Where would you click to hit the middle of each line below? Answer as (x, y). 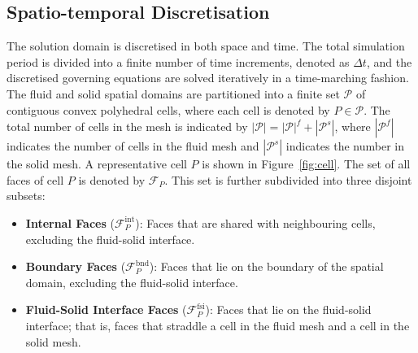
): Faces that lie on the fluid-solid (288, 309)
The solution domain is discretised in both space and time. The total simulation (206, 46)
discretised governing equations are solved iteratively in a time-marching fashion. (208, 78)
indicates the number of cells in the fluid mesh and (133, 146)
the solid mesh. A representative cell (97, 164)
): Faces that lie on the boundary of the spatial (266, 266)
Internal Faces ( (70, 222)
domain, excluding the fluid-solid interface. (132, 282)
